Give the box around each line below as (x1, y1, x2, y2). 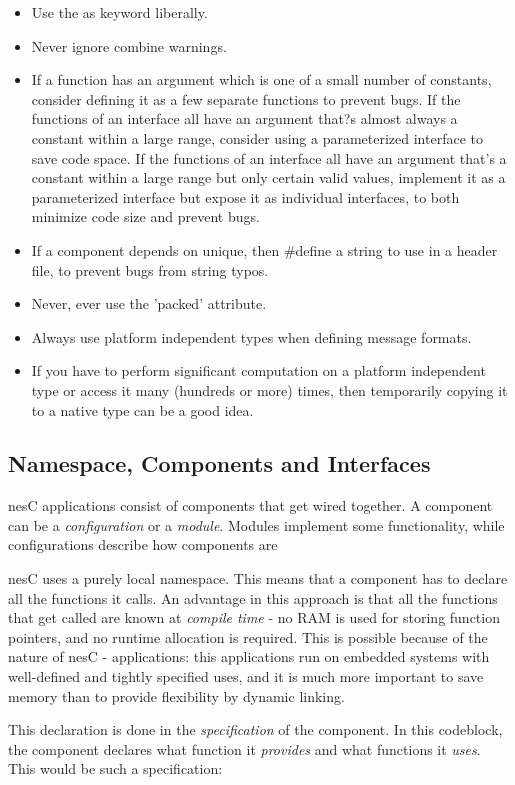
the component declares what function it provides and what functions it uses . (8, 738, 481, 759)
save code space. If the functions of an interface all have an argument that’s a (31, 147, 507, 168)
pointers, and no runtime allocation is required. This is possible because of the (8, 626, 488, 647)
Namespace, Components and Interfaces (8, 448, 431, 479)
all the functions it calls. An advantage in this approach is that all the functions (8, 587, 498, 608)
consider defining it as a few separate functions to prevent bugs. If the (31, 88, 461, 109)
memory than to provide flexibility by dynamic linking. (8, 685, 345, 706)
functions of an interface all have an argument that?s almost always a (31, 108, 458, 129)
